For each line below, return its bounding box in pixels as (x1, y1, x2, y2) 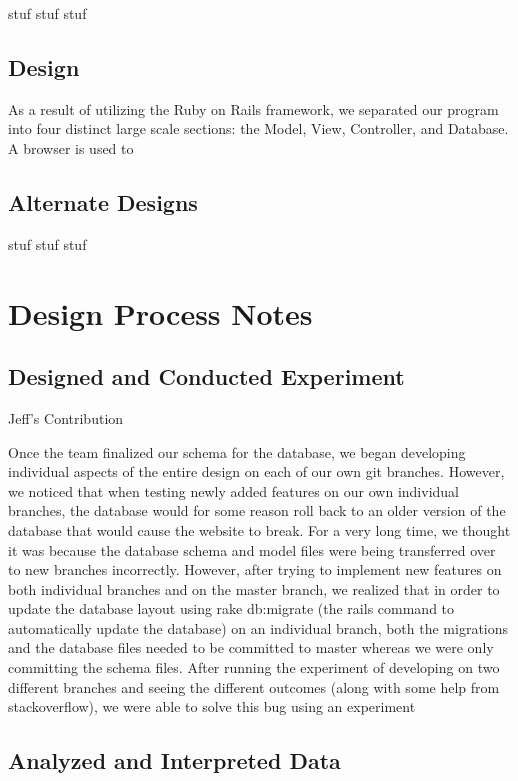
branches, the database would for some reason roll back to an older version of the (8, 500, 506, 521)
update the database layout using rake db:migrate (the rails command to (8, 598, 455, 619)
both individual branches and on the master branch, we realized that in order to (8, 578, 500, 599)
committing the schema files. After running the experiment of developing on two (8, 657, 500, 678)
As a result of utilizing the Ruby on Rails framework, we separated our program (8, 98, 499, 119)
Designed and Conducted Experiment (8, 361, 405, 392)
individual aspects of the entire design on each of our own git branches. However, (8, 461, 505, 482)
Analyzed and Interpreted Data (8, 745, 341, 776)
